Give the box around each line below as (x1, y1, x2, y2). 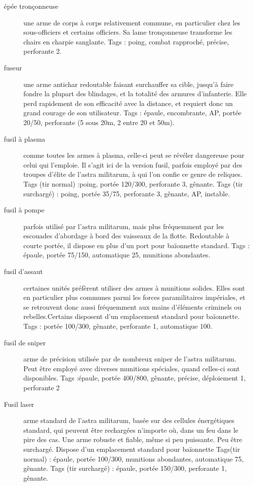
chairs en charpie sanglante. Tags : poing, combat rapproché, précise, (23, 36, 229, 46)
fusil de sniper (4, 337, 46, 347)
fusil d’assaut (4, 266, 43, 276)
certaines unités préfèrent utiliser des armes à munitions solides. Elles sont (23, 282, 245, 293)
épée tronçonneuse (4, 1, 58, 11)
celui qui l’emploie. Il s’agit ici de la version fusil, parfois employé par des (23, 159, 242, 169)
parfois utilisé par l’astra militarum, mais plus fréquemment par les (23, 221, 224, 231)
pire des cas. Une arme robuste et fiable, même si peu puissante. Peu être (23, 434, 242, 444)
